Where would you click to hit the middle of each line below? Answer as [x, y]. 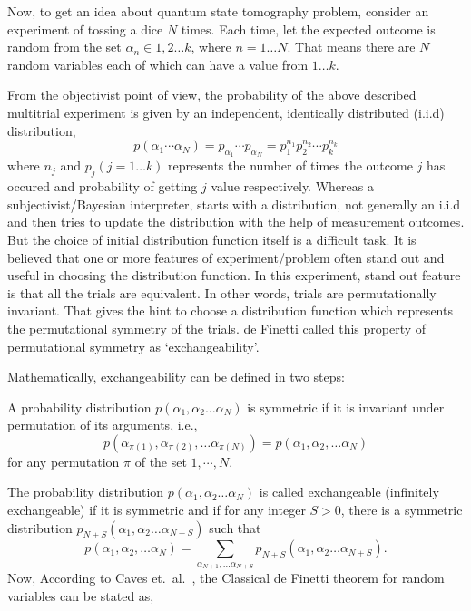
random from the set [64, 47]
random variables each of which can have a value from [158, 64]
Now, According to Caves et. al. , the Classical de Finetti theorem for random [226, 578]
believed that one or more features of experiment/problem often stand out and [226, 257]
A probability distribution [79, 407]
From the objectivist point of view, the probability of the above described [212, 95]
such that [235, 527]
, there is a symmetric [402, 510]
